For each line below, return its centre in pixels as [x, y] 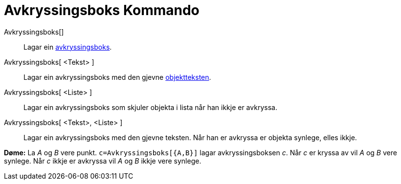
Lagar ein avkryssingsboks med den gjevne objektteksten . [117, 77]
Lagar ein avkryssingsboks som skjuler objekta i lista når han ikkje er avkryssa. [150, 107]
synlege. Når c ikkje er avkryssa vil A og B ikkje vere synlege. [103, 161]
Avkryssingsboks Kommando [102, 10]
